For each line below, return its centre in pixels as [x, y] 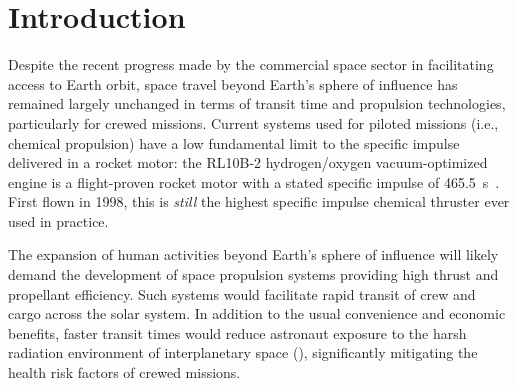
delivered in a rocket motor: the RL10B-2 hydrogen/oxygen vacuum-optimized [248, 162]
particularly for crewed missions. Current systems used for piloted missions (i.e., [253, 122]
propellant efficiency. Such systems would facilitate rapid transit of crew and [242, 293]
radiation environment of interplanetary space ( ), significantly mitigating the [243, 352]
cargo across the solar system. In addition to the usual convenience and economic [257, 313]
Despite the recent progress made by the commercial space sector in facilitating [251, 64]
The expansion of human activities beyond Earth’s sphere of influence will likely [253, 254]
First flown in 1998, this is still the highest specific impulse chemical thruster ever [259, 201]
